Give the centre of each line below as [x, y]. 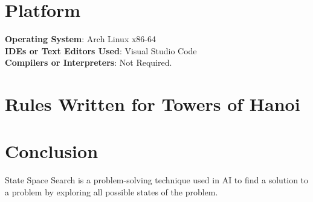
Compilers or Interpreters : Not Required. [89, 62]
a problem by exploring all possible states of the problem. [111, 192]
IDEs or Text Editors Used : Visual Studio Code [101, 50]
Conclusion [52, 151]
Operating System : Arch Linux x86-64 [81, 39]
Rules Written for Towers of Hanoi [153, 104]
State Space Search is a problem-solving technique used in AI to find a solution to [157, 180]
